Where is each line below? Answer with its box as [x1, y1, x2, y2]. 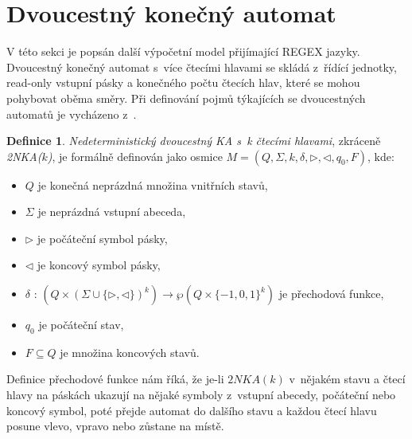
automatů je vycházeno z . [6, 105, 137, 122]
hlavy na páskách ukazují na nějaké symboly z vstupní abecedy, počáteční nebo [6, 386, 396, 403]
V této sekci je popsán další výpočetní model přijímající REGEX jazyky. [6, 43, 360, 60]
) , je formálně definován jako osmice [47, 147, 223, 164]
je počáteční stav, [38, 316, 124, 333]
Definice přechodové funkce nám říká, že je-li [6, 370, 224, 387]
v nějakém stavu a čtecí [289, 370, 406, 387]
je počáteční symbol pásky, [37, 229, 168, 246]
